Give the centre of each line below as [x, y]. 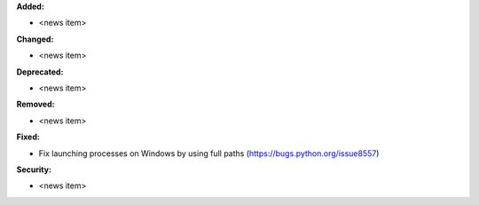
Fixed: [28, 137]
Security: [34, 170]
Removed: [35, 104]
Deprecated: [40, 72]
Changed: [35, 39]
